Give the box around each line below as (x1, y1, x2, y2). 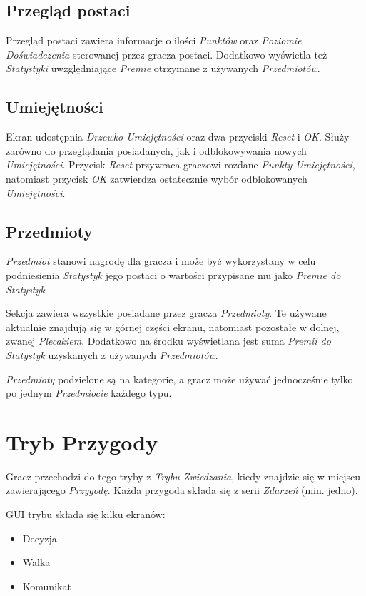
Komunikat (22, 578, 71, 593)
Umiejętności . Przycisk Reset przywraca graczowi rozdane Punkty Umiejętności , (6, 157, 355, 172)
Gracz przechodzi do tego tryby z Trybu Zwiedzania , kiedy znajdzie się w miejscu (6, 468, 361, 483)
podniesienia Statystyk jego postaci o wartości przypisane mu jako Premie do (6, 267, 341, 282)
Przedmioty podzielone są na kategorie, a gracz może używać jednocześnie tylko (6, 371, 353, 386)
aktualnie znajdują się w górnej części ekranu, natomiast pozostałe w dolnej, (6, 319, 340, 334)
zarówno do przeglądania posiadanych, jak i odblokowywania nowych (6, 143, 307, 158)
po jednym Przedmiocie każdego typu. (6, 385, 172, 400)
